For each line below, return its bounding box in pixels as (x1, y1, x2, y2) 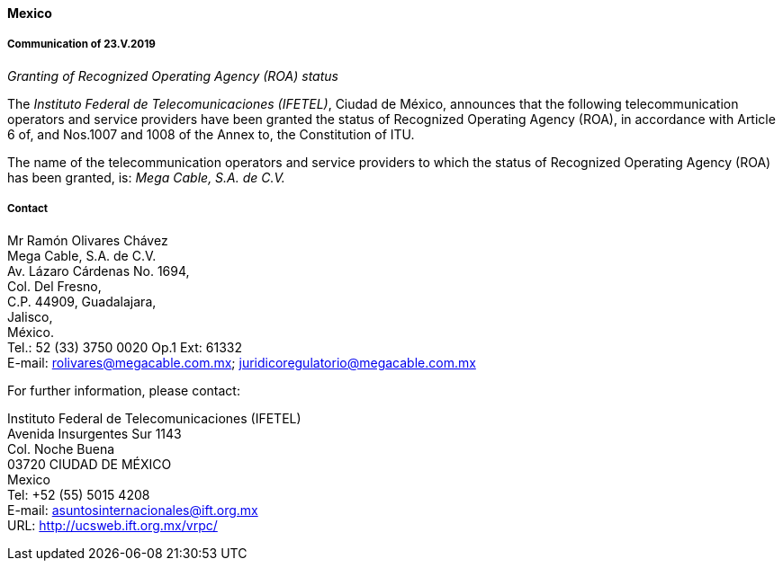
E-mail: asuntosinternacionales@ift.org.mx (7, 501, 258, 518)
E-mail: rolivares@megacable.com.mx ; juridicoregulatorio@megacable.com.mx (7, 354, 476, 370)
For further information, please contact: (7, 382, 240, 398)
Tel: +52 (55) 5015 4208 (7, 486, 150, 502)
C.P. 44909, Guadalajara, (7, 293, 157, 309)
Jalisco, (7, 308, 53, 324)
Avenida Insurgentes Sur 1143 (7, 425, 182, 441)
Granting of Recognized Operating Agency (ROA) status (7, 67, 338, 84)
